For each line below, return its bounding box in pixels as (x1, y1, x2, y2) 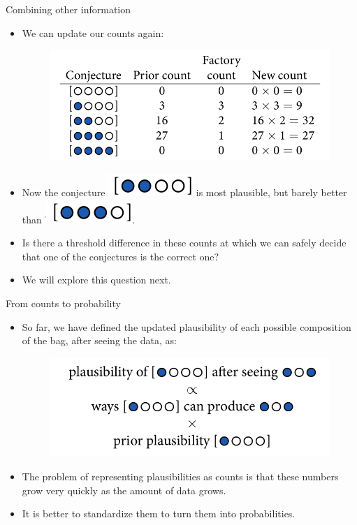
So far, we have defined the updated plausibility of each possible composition (22, 319, 351, 334)
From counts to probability (6, 296, 121, 310)
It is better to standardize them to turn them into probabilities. (22, 506, 296, 521)
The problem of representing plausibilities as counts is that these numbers (22, 468, 339, 483)
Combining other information (6, 2, 131, 16)
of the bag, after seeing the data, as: (22, 333, 177, 348)
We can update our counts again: (22, 25, 164, 40)
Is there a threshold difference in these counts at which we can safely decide (22, 235, 347, 250)
